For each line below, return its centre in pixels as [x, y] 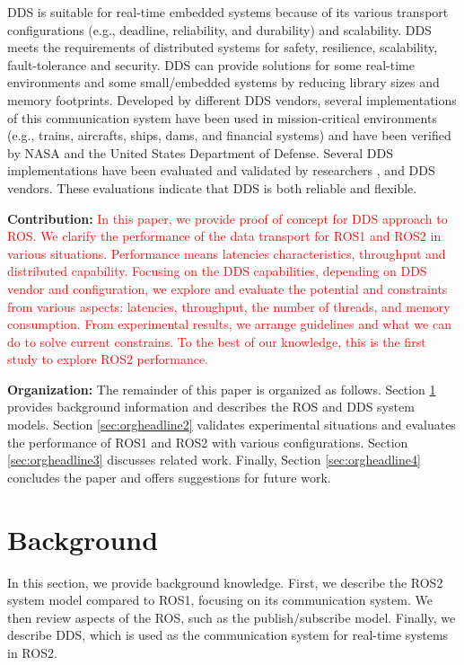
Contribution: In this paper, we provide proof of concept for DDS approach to [228, 218]
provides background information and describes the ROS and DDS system [211, 407]
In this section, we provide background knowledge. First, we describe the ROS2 [225, 582]
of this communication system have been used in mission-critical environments [222, 117]
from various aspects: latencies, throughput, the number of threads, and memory [229, 306]
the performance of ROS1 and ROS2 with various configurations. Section [208, 442]
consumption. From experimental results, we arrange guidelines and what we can [229, 324]
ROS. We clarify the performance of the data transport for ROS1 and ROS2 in [224, 236]
